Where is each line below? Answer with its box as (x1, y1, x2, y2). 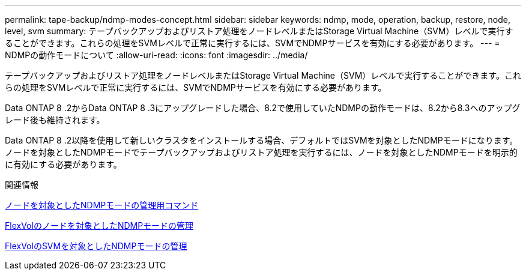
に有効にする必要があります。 (5, 159, 122, 169)
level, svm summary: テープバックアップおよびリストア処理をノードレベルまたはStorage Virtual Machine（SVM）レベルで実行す (5, 26, 513, 36)
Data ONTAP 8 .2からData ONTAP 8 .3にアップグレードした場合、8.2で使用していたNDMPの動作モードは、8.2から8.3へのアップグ (5, 103, 521, 113)
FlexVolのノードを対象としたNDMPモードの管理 (5, 220, 194, 231)
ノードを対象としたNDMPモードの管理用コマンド (5, 200, 199, 210)
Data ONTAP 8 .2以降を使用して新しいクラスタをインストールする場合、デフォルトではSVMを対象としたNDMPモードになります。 (5, 135, 518, 145)
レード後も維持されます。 (5, 115, 105, 125)
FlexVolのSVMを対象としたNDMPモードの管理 (5, 241, 187, 251)
